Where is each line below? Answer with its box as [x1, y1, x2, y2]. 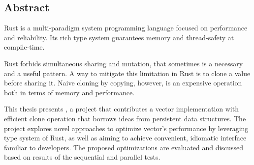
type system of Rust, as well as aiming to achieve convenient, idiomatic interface [4, 133, 247, 143]
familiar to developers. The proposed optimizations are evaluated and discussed [4, 142, 243, 152]
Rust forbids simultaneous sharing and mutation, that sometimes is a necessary [4, 58, 243, 68]
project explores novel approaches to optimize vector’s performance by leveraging [4, 123, 249, 133]
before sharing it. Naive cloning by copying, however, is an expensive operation [4, 78, 242, 88]
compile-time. [4, 42, 45, 52]
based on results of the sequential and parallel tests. [4, 152, 160, 162]
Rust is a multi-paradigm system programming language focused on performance [4, 23, 248, 33]
